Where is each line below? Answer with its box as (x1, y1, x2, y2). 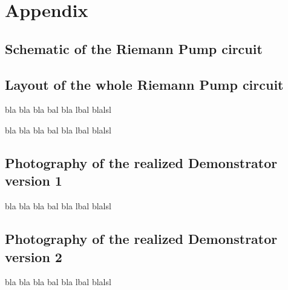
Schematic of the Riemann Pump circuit (5, 39, 263, 58)
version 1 (5, 171, 62, 190)
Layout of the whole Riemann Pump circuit (5, 75, 284, 93)
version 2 (5, 247, 62, 266)
